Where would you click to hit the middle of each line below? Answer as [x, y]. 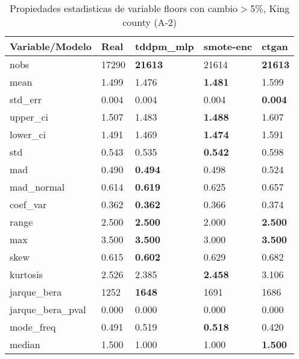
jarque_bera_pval [48, 309]
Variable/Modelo [51, 46]
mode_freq [33, 327]
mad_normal [37, 187]
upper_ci [29, 117]
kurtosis [26, 274]
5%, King [270, 8]
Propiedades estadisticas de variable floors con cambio [124, 8]
